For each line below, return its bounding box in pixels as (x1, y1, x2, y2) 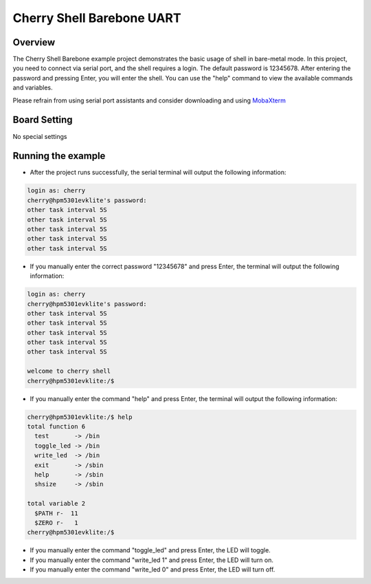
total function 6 (27, 423, 86, 430)
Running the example (12, 150, 106, 162)
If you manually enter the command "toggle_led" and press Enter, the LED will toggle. (30, 546, 271, 554)
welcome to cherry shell (27, 367, 111, 375)
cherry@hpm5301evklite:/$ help (27, 413, 133, 421)
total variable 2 (27, 499, 86, 508)
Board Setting (12, 114, 73, 126)
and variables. (12, 83, 53, 92)
